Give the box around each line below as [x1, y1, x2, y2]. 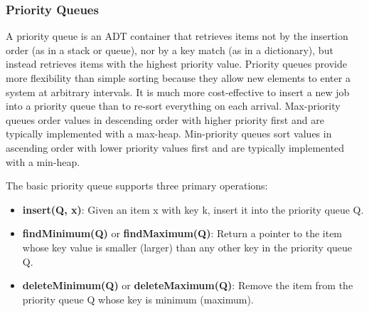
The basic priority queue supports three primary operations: [6, 178, 268, 193]
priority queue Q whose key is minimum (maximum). [22, 291, 254, 306]
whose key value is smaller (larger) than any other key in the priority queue [22, 239, 353, 254]
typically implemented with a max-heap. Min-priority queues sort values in [6, 126, 332, 141]
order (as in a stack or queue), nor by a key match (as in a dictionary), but [6, 42, 333, 57]
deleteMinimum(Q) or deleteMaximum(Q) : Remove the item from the [22, 278, 353, 293]
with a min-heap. [6, 154, 80, 169]
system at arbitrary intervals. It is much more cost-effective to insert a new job [6, 84, 350, 99]
